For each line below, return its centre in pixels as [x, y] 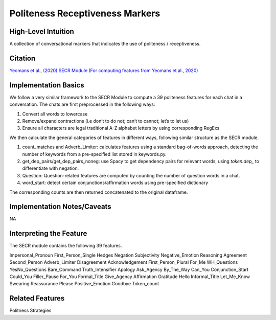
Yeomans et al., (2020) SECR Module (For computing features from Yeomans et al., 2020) [104, 70]
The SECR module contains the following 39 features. [66, 246]
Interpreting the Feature [48, 233]
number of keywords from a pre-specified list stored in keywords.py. [95, 154]
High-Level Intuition [42, 31]
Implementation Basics [47, 85]
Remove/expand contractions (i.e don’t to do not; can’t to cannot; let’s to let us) [106, 121]
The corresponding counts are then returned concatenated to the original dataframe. [99, 192]
